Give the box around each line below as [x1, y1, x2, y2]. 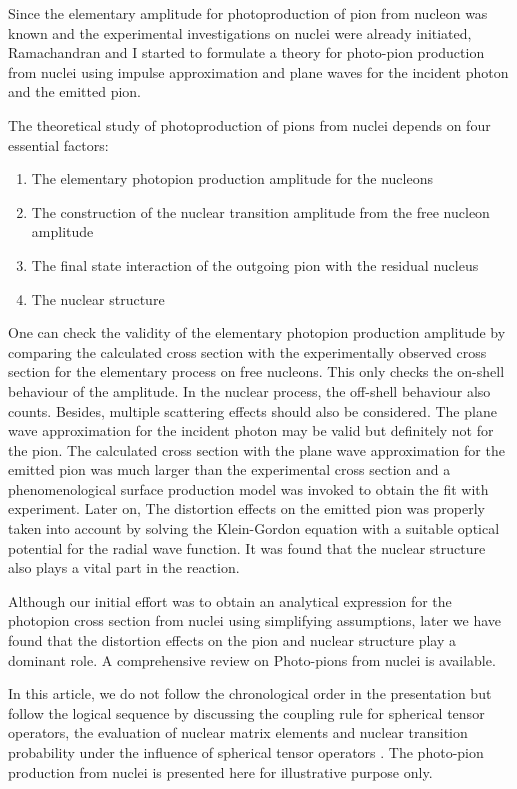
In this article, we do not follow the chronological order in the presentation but [8, 683, 492, 704]
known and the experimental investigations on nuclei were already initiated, [8, 22, 472, 43]
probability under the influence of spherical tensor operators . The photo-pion [8, 742, 484, 762]
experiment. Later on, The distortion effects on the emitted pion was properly [8, 498, 486, 519]
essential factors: [8, 134, 109, 155]
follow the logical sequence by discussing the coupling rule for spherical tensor [8, 702, 485, 723]
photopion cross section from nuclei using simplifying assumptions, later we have [8, 610, 502, 631]
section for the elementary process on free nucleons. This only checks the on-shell [8, 361, 505, 382]
